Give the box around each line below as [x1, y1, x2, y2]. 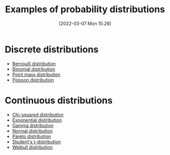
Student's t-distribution [12, 139, 61, 145]
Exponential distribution [12, 117, 62, 123]
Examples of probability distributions [5, 4, 165, 15]
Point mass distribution [12, 71, 61, 77]
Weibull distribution [12, 144, 53, 150]
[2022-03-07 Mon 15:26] [59, 20, 111, 27]
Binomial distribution [12, 66, 55, 72]
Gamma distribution [12, 122, 54, 128]
